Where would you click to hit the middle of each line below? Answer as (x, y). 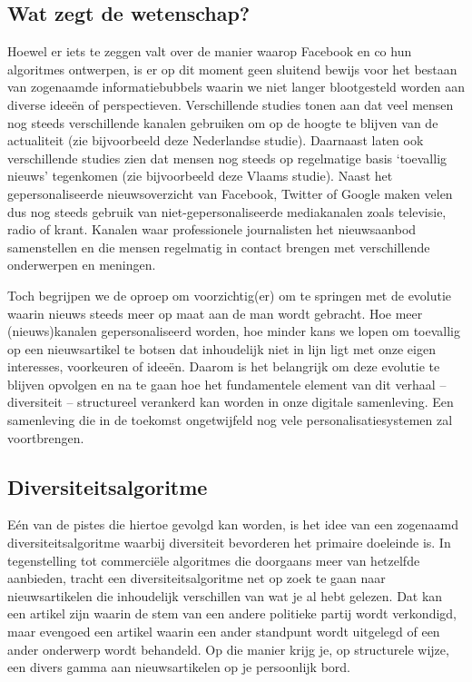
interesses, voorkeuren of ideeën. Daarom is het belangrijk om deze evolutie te (224, 366)
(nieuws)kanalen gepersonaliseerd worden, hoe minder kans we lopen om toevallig (234, 331)
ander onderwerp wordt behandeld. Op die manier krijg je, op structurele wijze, (228, 649)
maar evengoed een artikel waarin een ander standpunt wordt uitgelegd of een (224, 632)
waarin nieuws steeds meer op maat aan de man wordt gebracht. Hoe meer (215, 313)
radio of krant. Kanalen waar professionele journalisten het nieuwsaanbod (212, 229)
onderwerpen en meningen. (82, 265)
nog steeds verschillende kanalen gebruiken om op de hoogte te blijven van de (223, 122)
